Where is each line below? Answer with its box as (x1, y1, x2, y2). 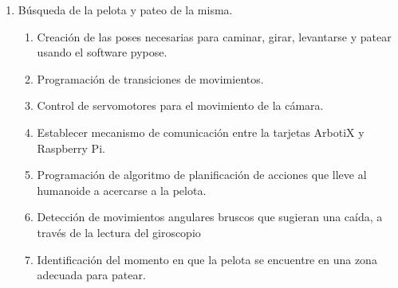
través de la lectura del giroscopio (37, 224, 201, 240)
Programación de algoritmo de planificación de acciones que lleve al (37, 166, 367, 183)
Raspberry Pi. (37, 139, 105, 156)
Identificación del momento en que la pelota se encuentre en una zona (37, 251, 377, 267)
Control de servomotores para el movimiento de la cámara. (37, 97, 324, 114)
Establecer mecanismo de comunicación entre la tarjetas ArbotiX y (37, 123, 365, 140)
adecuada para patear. (37, 267, 146, 283)
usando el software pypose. (37, 44, 167, 60)
